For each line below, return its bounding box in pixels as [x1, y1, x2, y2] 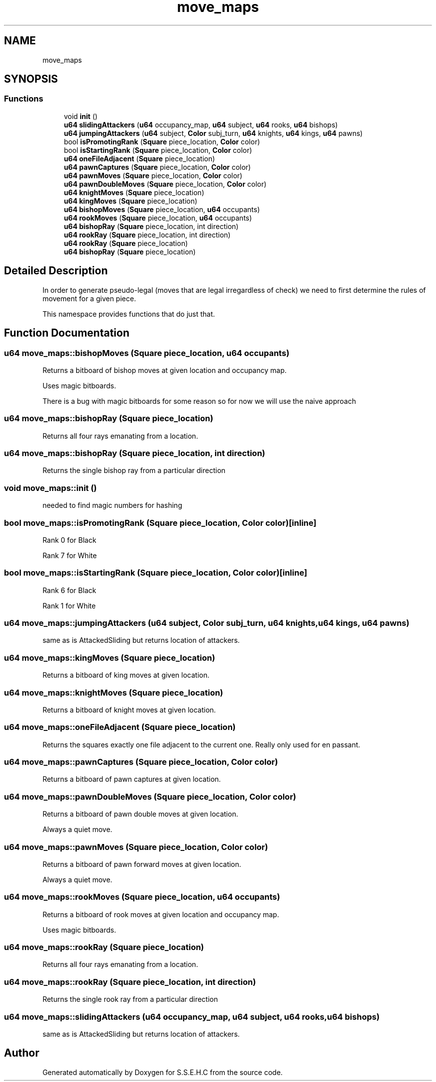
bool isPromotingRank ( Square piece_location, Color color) [64, 137, 260, 146]
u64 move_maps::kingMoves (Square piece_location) [4, 652, 216, 663]
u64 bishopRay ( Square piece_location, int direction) [64, 222, 239, 231]
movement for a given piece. [42, 294, 136, 303]
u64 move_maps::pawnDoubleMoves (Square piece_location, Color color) [4, 791, 296, 802]
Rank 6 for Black [42, 586, 97, 595]
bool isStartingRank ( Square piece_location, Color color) [64, 145, 252, 154]
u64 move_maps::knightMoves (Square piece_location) [4, 687, 223, 698]
